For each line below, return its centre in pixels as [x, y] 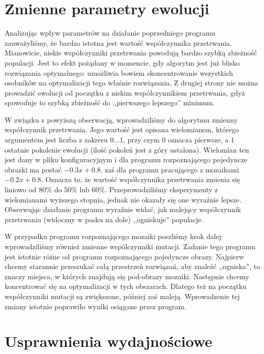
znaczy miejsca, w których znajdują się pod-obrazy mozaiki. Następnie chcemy [127, 276]
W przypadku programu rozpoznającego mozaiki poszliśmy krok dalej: [114, 236]
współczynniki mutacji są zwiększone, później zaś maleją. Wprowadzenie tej [122, 296]
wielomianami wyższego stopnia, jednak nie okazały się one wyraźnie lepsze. [123, 199]
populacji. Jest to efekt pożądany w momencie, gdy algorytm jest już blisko [122, 62]
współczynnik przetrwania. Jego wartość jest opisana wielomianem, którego [122, 129]
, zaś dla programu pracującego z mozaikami [170, 169]
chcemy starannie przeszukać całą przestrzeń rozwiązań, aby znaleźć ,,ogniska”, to [133, 266]
